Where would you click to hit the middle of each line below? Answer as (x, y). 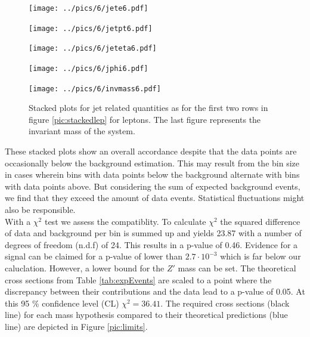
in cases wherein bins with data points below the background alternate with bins (152, 174)
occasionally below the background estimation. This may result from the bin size (152, 163)
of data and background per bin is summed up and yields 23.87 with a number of (153, 233)
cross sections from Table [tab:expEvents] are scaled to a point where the (138, 279)
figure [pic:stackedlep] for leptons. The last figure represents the (145, 119)
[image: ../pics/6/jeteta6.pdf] (93, 49)
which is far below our (261, 256)
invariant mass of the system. (82, 131)
